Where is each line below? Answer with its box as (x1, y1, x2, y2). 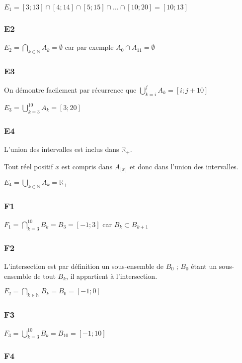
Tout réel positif (4, 161, 53, 171)
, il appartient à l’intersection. (66, 270, 158, 281)
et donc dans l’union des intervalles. (129, 161, 239, 171)
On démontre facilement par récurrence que (4, 84, 137, 95)
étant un (191, 260, 217, 271)
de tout (33, 270, 56, 281)
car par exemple (65, 42, 114, 52)
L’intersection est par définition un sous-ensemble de (4, 260, 164, 271)
